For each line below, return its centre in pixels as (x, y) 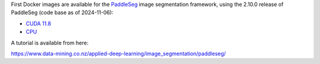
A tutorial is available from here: (50, 43)
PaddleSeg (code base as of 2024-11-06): (62, 12)
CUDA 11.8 (39, 23)
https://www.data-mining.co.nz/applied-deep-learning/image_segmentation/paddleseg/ (119, 53)
